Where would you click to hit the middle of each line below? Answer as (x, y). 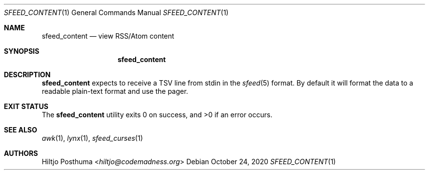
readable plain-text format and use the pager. (115, 91)
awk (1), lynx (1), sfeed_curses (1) (92, 138)
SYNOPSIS (22, 51)
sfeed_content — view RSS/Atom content (108, 36)
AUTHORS (21, 153)
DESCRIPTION (27, 75)
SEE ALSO (21, 130)
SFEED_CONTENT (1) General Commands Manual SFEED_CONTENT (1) (116, 12)
